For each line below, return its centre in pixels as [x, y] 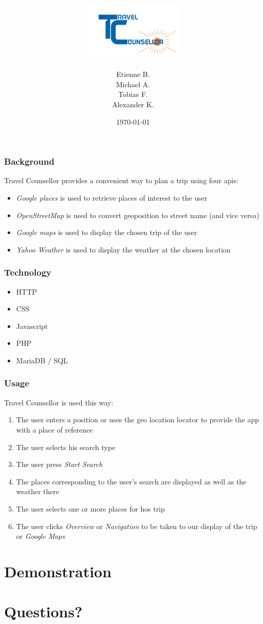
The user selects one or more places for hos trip [91, 508]
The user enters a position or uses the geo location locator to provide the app [138, 420]
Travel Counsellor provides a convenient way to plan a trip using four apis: [121, 180]
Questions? [43, 611]
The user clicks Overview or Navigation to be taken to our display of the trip [137, 526]
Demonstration [58, 571]
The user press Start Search [59, 464]
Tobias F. [133, 94]
